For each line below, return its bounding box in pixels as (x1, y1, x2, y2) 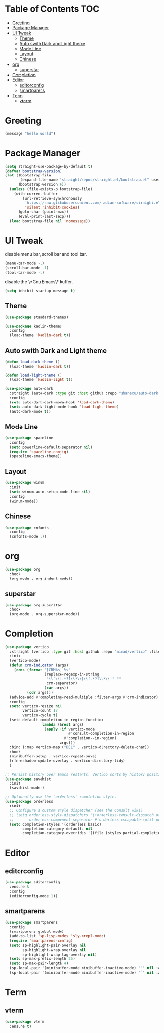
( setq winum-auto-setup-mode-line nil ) (9, 489, 91, 495)
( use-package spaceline (5, 435, 54, 441)
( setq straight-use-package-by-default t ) (5, 164, 93, 169)
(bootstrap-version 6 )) (18, 182, 67, 187)
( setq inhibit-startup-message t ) (5, 288, 76, 293)
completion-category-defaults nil (22, 826, 93, 831)
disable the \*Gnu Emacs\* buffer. (5, 278, 73, 285)
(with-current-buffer (14, 191, 58, 196)
